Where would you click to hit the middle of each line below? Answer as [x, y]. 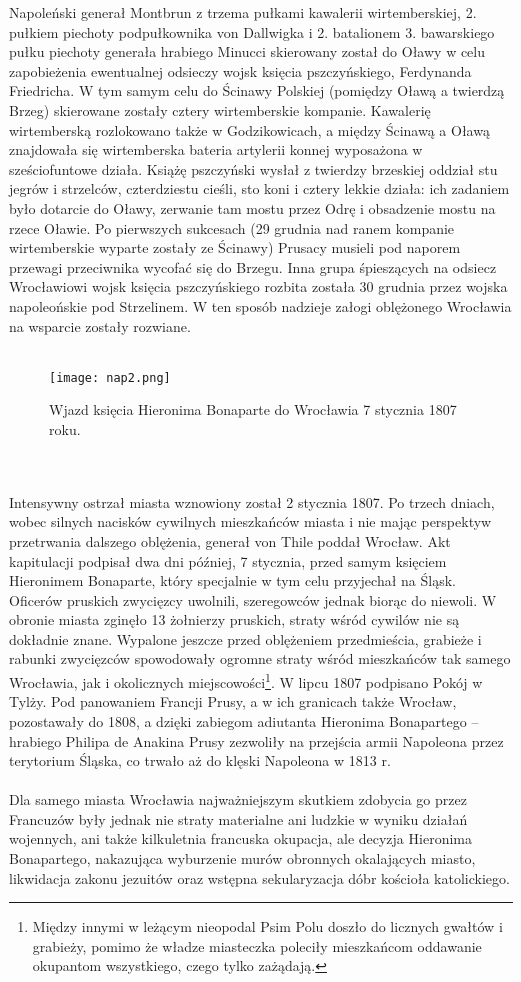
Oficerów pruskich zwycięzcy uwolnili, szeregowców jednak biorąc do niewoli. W [253, 599]
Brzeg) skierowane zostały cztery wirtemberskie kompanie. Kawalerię [220, 109]
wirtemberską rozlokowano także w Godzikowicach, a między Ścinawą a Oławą [249, 129]
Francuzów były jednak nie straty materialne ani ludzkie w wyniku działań [238, 818]
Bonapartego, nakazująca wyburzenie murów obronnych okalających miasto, [242, 858]
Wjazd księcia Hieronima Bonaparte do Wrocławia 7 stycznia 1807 [253, 409]
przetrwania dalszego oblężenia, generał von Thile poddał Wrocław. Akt [230, 540]
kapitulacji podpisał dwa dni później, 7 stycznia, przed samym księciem [228, 560]
